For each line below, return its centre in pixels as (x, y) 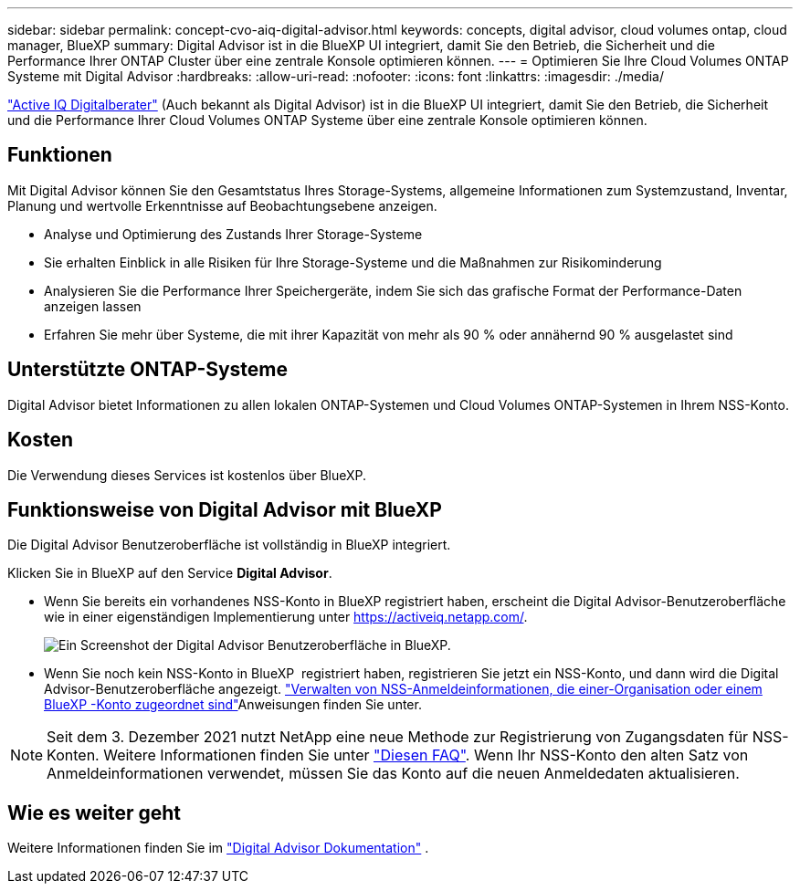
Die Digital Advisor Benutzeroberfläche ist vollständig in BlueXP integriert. (229, 545)
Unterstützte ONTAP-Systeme (148, 370)
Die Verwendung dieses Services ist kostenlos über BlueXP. (187, 475)
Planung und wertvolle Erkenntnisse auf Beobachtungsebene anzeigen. (222, 205)
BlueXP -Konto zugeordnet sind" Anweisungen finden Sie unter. (233, 705)
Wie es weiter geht (95, 812)
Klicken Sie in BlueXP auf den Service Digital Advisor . (170, 573)
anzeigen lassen (93, 306)
